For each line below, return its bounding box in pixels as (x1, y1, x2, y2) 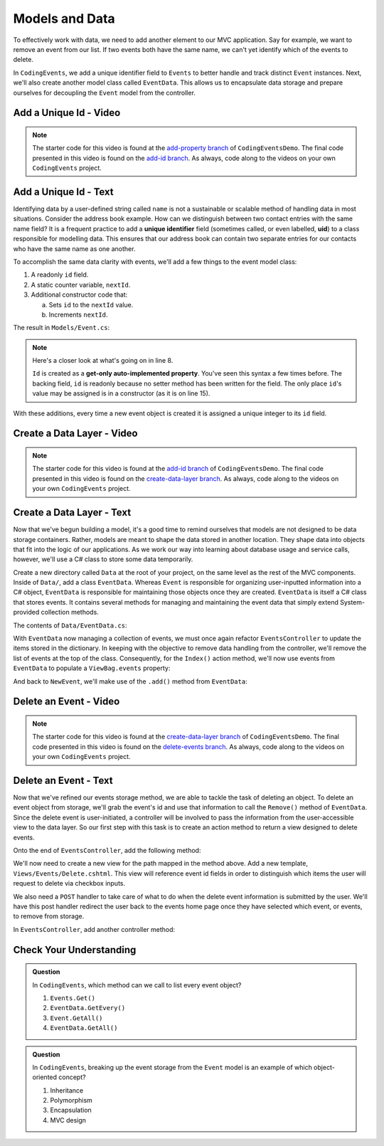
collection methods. (41, 608, 99, 617)
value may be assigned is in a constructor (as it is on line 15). (32, 389, 210, 398)
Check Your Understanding (13, 943, 137, 956)
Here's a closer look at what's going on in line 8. (32, 356, 174, 365)
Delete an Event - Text (13, 774, 113, 786)
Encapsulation (50, 1106, 92, 1115)
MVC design (50, 1115, 87, 1124)
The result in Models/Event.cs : (13, 324, 110, 332)
